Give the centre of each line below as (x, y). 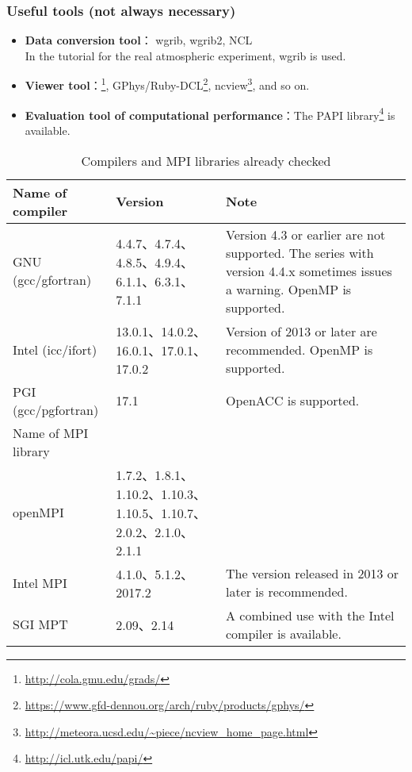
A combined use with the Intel (310, 615)
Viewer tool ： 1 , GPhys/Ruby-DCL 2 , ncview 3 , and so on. (167, 84)
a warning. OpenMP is (288, 289)
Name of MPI (51, 432)
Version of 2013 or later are (301, 331)
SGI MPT (40, 624)
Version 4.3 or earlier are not (305, 234)
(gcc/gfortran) (52, 280)
